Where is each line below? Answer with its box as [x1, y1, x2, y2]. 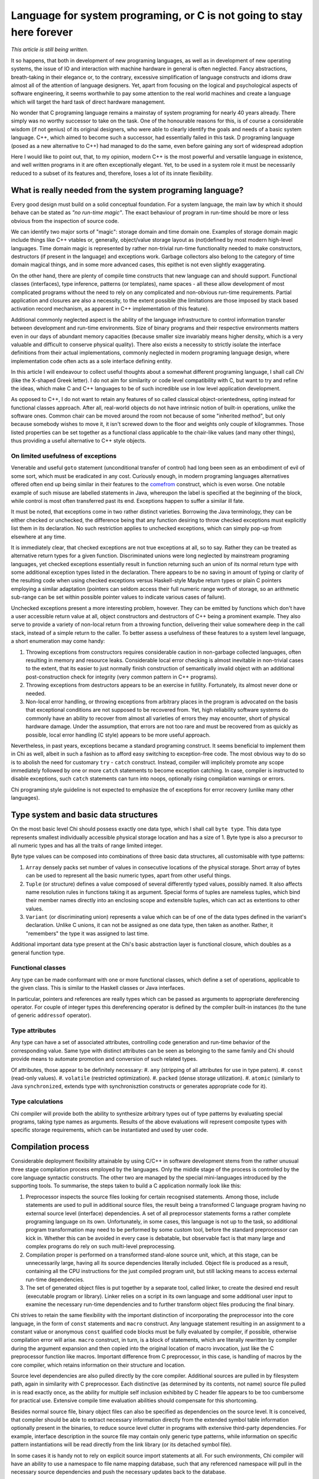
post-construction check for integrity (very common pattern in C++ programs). [25, 673, 218, 680]
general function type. [11, 949, 65, 956]
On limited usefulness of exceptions [11, 452, 117, 460]
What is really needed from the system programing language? [11, 185, 244, 195]
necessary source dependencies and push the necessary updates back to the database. [11, 1468, 227, 1475]
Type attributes [11, 1026, 56, 1035]
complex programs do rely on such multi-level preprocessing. [25, 1243, 176, 1250]
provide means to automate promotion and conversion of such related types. [11, 1055, 198, 1063]
